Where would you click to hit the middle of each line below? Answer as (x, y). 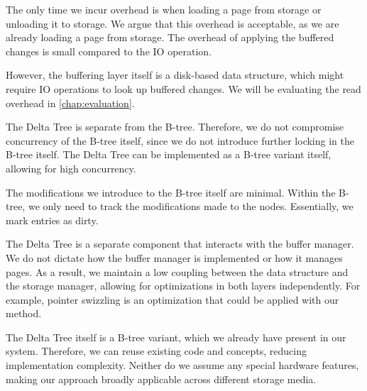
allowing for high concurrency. (71, 168)
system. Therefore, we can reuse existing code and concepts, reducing (156, 351)
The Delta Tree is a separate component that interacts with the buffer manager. (180, 244)
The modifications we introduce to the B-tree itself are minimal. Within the (171, 192)
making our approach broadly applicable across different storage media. (161, 379)
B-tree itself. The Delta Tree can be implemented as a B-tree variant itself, (169, 154)
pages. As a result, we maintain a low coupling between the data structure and (177, 271)
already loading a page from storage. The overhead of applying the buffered (170, 37)
